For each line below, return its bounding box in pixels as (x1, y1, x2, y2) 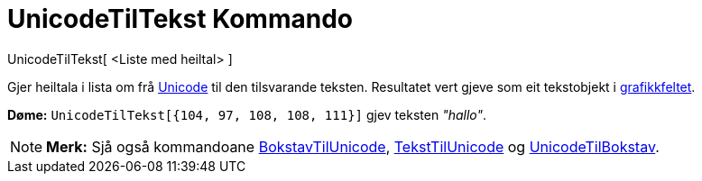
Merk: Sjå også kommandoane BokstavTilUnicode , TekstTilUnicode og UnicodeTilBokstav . (46, 137, 660, 156)
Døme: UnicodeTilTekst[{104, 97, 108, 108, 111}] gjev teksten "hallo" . (7, 106, 487, 122)
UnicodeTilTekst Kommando (7, 4, 353, 34)
